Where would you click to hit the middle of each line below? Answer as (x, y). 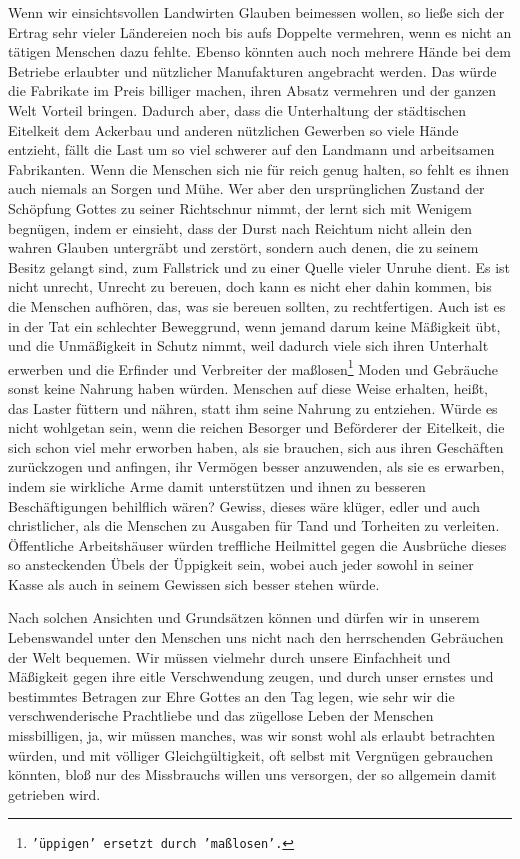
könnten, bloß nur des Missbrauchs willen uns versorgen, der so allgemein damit (252, 774)
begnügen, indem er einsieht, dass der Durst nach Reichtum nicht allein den (240, 227)
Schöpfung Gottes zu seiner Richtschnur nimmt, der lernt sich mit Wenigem (240, 207)
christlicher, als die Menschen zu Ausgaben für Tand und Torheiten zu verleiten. (254, 525)
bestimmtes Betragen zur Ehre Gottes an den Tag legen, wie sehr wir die (231, 695)
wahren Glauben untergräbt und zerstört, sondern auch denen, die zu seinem (243, 247)
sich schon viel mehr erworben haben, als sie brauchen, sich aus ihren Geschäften (256, 446)
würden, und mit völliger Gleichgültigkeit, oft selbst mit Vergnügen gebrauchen (250, 754)
